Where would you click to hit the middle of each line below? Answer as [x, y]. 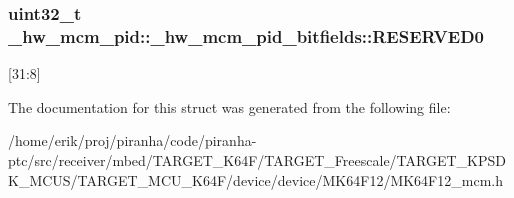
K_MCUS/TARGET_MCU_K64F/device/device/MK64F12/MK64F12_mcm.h [255, 179]
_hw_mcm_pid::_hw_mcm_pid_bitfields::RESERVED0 [246, 35]
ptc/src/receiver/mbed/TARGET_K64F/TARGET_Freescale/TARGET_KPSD [257, 159]
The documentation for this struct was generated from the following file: [229, 106]
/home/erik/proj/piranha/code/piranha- [132, 140]
